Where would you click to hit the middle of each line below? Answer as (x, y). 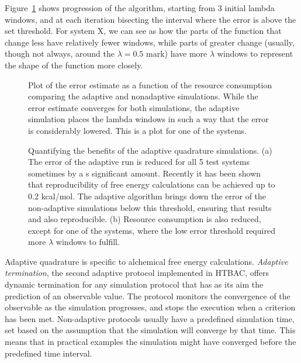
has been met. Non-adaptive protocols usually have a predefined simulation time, (150, 318)
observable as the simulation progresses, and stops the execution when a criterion (150, 307)
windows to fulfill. (88, 242)
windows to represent (255, 53)
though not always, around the (60, 53)
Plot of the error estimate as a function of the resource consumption (150, 84)
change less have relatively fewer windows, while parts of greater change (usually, (150, 42)
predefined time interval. (49, 353)
